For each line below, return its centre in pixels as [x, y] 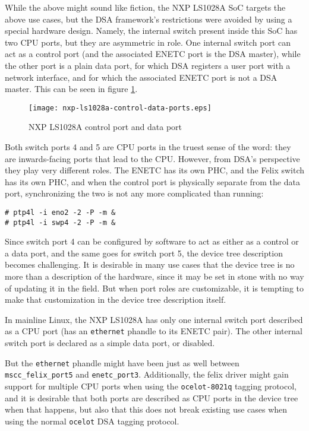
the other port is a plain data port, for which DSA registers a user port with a [148, 65]
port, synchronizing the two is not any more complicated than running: [134, 193]
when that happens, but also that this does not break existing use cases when [146, 409]
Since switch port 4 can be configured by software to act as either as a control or [152, 241]
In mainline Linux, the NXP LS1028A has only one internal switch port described [154, 319]
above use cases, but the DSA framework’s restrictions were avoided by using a [149, 19]
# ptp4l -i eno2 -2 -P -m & [60, 212]
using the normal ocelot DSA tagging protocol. [92, 421]
